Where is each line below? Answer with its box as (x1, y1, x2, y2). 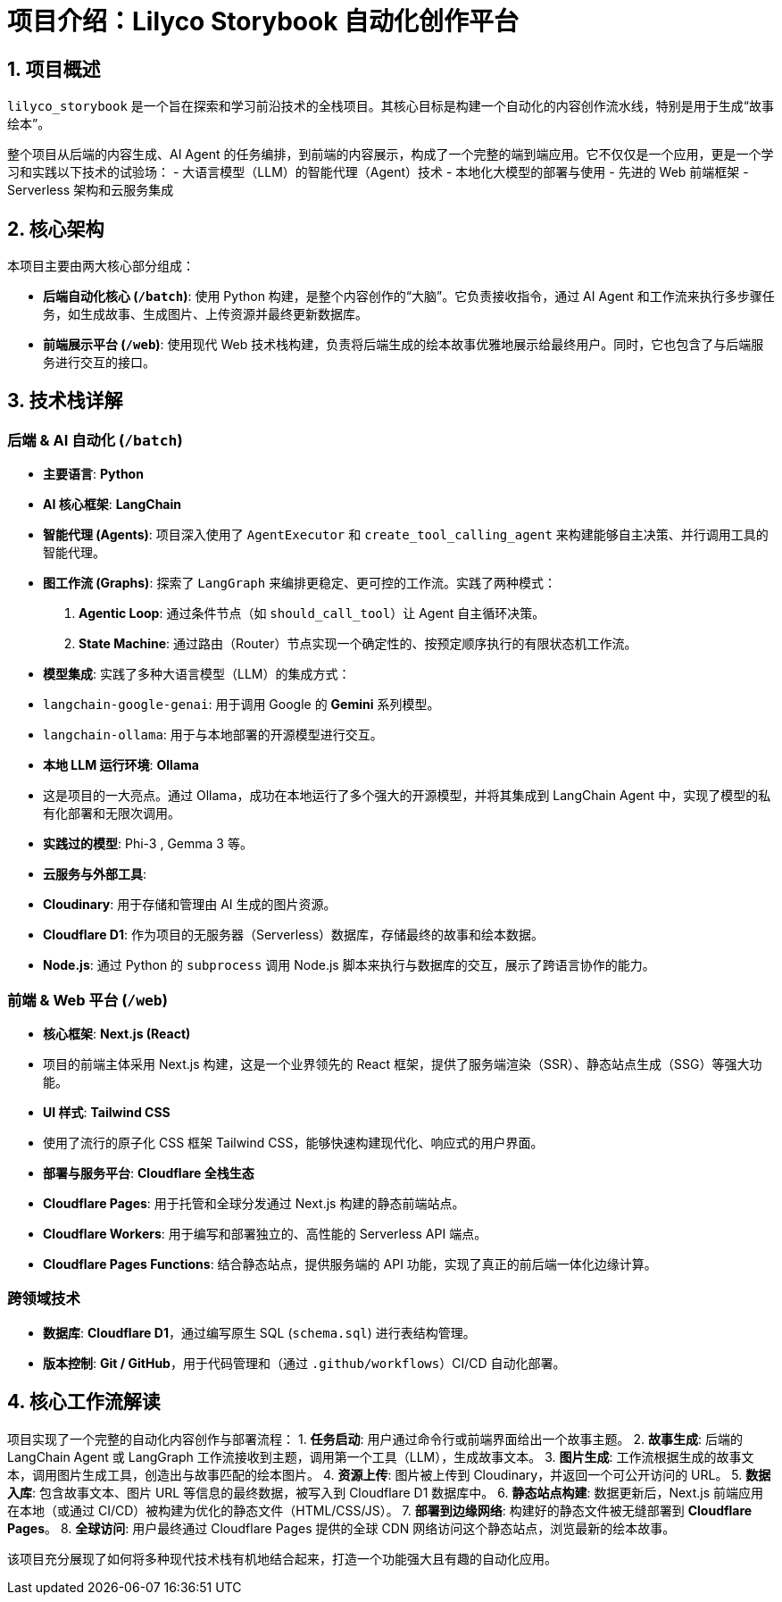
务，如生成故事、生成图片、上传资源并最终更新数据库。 (43, 306, 368, 322)
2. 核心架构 (7, 217, 104, 240)
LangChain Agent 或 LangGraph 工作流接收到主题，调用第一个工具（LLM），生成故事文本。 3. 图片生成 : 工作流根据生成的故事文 (7, 1448, 754, 1464)
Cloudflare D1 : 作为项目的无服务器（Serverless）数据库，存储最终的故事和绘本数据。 (43, 927, 545, 943)
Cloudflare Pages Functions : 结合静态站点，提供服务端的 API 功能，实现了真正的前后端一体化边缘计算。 (43, 1256, 657, 1272)
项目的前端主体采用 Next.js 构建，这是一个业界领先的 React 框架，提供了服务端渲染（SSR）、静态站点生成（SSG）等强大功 (43, 1055, 762, 1072)
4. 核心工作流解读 (7, 1390, 161, 1414)
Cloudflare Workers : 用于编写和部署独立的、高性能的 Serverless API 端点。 (43, 1225, 487, 1241)
